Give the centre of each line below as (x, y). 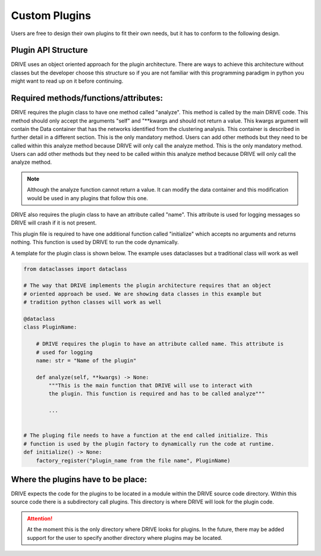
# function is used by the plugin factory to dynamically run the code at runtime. (149, 444)
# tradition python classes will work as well (92, 302)
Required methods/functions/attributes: (87, 98)
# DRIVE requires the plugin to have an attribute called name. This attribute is (160, 344)
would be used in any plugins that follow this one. (88, 198)
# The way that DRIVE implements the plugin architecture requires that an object (147, 285)
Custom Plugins (51, 15)
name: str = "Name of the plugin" (86, 360)
